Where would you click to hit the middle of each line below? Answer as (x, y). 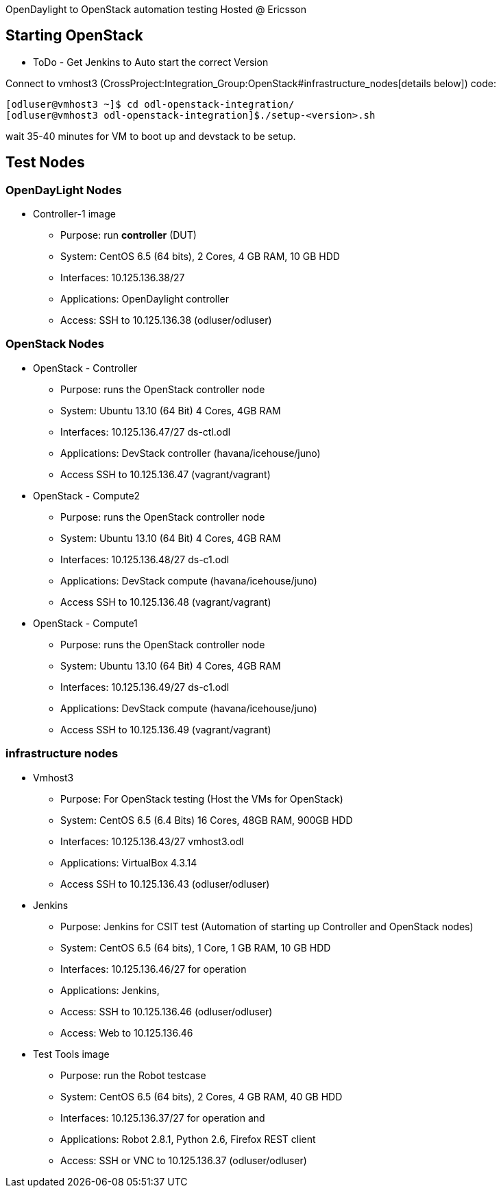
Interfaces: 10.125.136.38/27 (123, 278)
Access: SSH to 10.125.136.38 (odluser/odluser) (166, 320)
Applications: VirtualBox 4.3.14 (129, 862)
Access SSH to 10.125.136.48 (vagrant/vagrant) (166, 602)
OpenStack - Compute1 (85, 623)
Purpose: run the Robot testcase (133, 1075)
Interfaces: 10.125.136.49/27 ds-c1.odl (145, 687)
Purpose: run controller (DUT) (129, 235)
